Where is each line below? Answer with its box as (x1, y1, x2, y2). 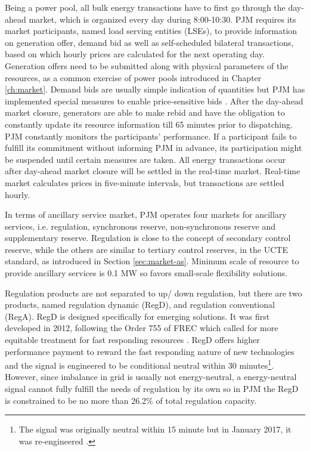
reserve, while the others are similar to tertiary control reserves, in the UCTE (5, 243, 288, 255)
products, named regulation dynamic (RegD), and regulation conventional (5, 298, 275, 311)
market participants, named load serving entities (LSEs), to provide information (5, 24, 297, 37)
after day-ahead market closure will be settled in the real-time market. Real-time (5, 165, 300, 177)
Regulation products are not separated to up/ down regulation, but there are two (5, 286, 302, 299)
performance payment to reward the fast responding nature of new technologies (5, 345, 294, 357)
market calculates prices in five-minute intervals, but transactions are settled (5, 176, 284, 189)
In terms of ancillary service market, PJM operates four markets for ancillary (5, 208, 287, 221)
